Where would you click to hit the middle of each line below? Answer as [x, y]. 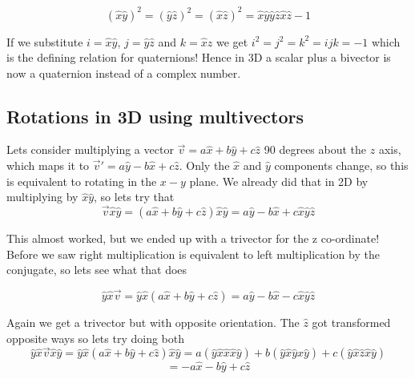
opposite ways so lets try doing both [96, 338]
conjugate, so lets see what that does [97, 270]
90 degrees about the [315, 149]
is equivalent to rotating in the [82, 181]
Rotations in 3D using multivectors [155, 116]
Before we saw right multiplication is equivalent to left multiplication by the [193, 254]
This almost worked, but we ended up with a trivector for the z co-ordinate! [193, 238]
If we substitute [45, 41]
